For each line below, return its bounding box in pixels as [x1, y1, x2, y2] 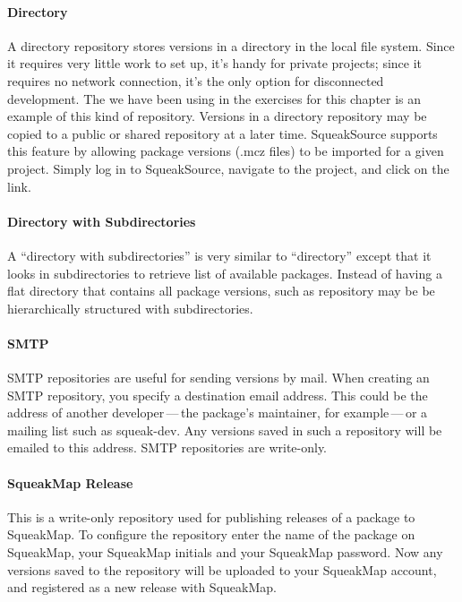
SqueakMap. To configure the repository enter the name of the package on [7, 525, 415, 544]
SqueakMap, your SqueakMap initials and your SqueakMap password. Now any [7, 543, 443, 562]
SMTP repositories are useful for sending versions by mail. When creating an [7, 368, 430, 387]
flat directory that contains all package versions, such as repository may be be [7, 281, 435, 300]
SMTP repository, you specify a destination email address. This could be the [7, 385, 428, 404]
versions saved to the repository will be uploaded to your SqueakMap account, [7, 560, 437, 579]
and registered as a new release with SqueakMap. [7, 578, 277, 597]
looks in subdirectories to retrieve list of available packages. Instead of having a [7, 263, 442, 282]
